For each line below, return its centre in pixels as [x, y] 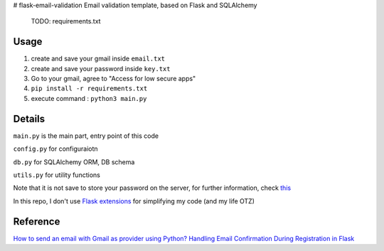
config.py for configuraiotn [56, 149]
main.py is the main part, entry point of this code [86, 136]
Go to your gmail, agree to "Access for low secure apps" [113, 79]
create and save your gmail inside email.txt [98, 59]
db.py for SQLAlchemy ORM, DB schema [74, 162]
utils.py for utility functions [57, 175]
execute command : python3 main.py [89, 98]
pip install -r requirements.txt [89, 89]
